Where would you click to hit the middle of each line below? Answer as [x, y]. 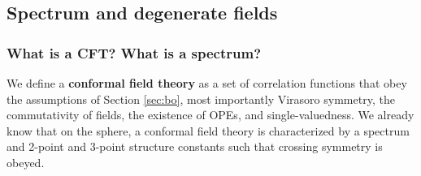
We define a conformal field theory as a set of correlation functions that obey [207, 83]
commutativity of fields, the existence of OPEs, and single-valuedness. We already [210, 115]
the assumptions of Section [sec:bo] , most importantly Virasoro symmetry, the [201, 99]
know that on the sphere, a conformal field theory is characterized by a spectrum [208, 130]
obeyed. [26, 162]
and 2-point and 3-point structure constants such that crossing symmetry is [195, 146]
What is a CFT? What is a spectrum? [134, 52]
